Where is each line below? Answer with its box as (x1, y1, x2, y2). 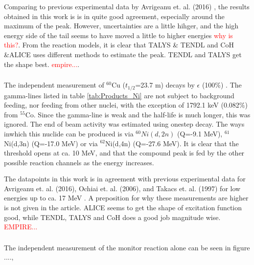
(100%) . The (202, 80, 242, 90)
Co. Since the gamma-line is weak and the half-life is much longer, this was (25, 109, 251, 119)
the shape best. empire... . (4, 59, 80, 69)
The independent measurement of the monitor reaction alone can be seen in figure (4, 242, 250, 252)
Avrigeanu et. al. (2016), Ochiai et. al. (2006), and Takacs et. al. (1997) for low (4, 183, 241, 193)
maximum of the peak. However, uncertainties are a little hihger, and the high (4, 21, 238, 31)
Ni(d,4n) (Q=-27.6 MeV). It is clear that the (105, 138, 239, 148)
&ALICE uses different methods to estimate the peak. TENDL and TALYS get (4, 49, 242, 59)
